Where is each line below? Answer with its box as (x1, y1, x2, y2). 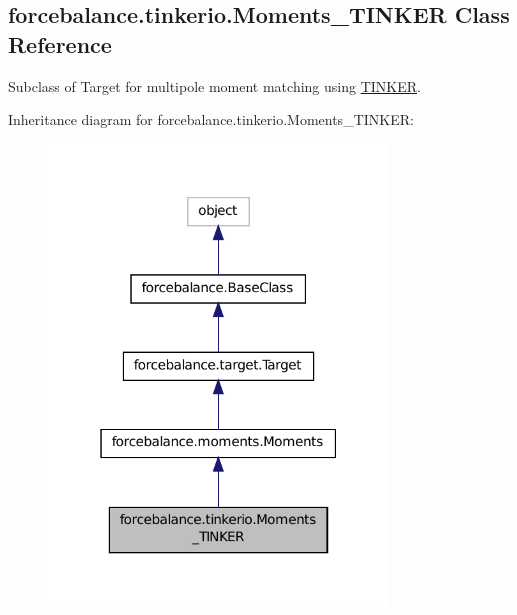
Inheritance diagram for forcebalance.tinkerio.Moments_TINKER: (8, 109, 414, 130)
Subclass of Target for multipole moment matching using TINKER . (8, 75, 421, 96)
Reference (8, 28, 112, 59)
